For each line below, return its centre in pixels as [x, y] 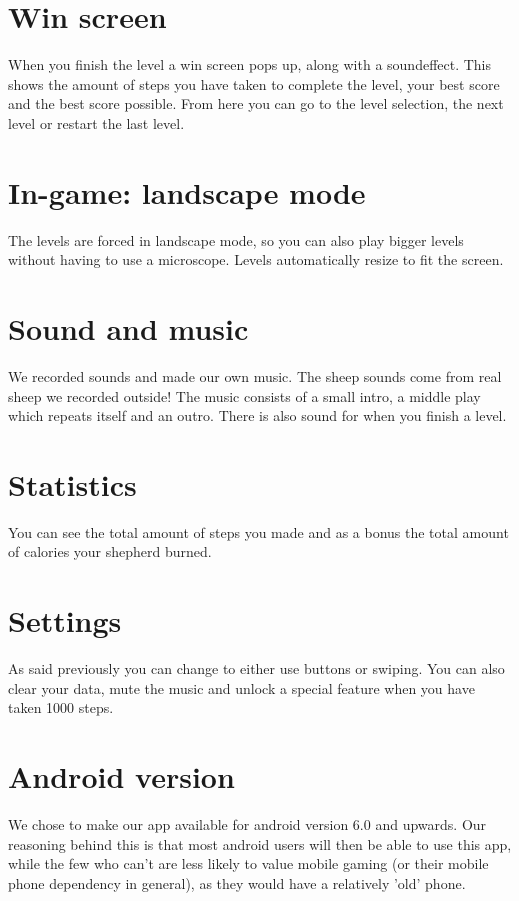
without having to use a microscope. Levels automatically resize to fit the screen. [256, 259]
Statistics [72, 483]
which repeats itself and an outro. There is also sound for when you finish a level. [257, 415]
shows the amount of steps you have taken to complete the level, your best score [254, 83]
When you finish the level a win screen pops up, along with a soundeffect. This [250, 64]
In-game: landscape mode [187, 191]
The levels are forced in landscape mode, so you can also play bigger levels [236, 239]
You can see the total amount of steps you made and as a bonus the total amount [258, 531]
